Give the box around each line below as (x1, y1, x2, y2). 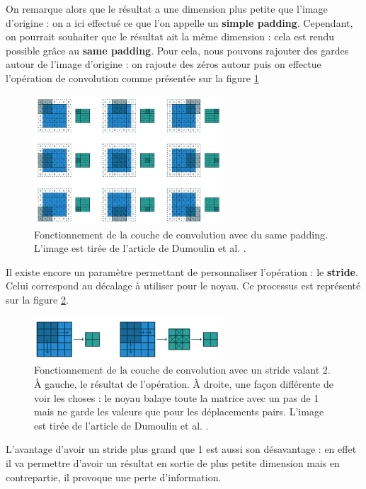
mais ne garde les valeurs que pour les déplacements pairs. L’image (34, 404, 324, 419)
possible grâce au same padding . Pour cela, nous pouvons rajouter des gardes (6, 42, 349, 57)
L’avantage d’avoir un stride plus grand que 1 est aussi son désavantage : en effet (6, 442, 357, 456)
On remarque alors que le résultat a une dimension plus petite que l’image (6, 1, 328, 16)
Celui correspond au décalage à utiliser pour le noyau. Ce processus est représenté (6, 278, 361, 293)
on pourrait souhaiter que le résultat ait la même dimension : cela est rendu (6, 29, 335, 44)
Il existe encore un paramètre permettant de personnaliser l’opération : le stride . (6, 264, 358, 279)
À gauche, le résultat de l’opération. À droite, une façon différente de (34, 376, 333, 391)
